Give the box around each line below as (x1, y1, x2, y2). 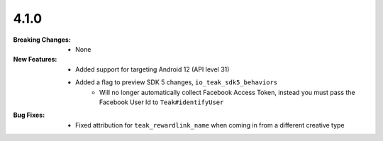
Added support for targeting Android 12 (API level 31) (75, 64, 230, 74)
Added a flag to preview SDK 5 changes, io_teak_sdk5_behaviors (75, 78, 278, 86)
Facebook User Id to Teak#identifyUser (99, 98, 224, 106)
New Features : (13, 55, 57, 64)
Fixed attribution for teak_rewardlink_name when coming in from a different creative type (75, 120, 345, 129)
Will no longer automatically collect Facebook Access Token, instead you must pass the (99, 88, 355, 96)
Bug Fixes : (13, 111, 45, 120)
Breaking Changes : (13, 35, 71, 44)
